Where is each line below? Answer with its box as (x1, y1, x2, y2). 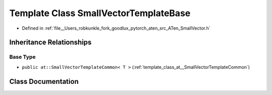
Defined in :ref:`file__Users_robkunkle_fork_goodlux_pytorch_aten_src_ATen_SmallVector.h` (22, 25, 211, 31)
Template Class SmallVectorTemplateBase (9, 8, 191, 19)
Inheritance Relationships (9, 38, 92, 47)
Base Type (9, 53, 36, 60)
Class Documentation (9, 77, 79, 85)
